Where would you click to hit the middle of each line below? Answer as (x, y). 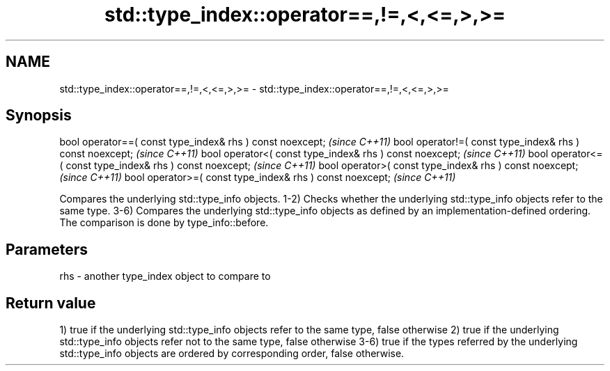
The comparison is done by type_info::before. (164, 223)
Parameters (47, 249)
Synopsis (39, 116)
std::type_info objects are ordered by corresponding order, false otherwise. (232, 354)
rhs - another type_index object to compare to (165, 276)
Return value (51, 303)
